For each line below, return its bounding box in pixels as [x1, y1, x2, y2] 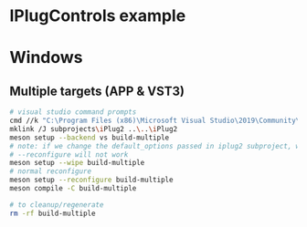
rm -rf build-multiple [9, 209, 96, 218]
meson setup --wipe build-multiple [9, 159, 145, 168]
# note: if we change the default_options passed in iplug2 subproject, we [9, 141, 304, 150]
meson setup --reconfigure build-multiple [9, 175, 174, 185]
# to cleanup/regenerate [9, 200, 104, 210]
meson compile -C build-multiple [9, 184, 137, 193]
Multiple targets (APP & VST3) [9, 83, 185, 98]
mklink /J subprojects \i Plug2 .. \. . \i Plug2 [9, 124, 178, 133]
